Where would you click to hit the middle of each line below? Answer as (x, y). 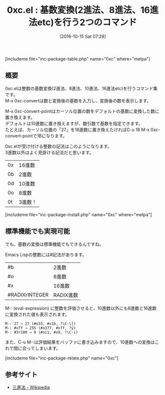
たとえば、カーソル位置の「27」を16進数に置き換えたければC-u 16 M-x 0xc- (82, 130)
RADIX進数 (66, 295)
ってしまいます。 (43, 348)
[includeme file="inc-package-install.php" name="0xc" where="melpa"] (79, 214)
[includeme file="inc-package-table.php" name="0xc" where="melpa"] (78, 59)
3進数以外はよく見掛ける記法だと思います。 (49, 152)
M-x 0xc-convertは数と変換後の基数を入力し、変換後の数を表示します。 (78, 100)
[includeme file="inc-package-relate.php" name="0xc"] (62, 358)
